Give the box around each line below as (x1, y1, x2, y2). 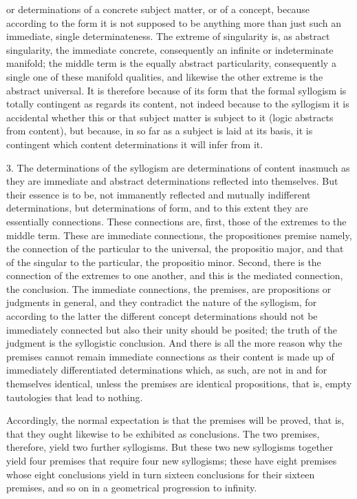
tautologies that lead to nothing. (6, 389, 143, 404)
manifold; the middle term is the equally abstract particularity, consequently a (6, 56, 336, 70)
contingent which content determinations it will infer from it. (6, 136, 263, 151)
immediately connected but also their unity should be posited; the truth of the (6, 322, 338, 336)
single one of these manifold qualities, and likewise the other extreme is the (6, 69, 323, 83)
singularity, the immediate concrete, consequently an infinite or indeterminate (6, 42, 334, 57)
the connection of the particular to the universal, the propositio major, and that (6, 241, 344, 256)
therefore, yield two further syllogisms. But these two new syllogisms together (6, 440, 334, 454)
